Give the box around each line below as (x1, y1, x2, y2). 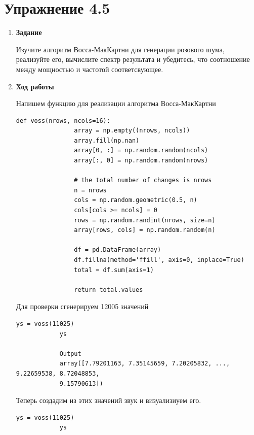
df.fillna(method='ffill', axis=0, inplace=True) (74, 256, 244, 263)
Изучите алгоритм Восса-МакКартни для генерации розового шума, (16, 44, 225, 54)
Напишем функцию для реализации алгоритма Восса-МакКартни (16, 98, 216, 109)
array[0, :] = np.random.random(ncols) (74, 147, 208, 154)
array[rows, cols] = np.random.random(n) (74, 226, 216, 234)
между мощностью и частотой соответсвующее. (16, 63, 163, 74)
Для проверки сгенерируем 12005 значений (16, 301, 149, 312)
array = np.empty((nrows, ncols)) (74, 127, 190, 135)
